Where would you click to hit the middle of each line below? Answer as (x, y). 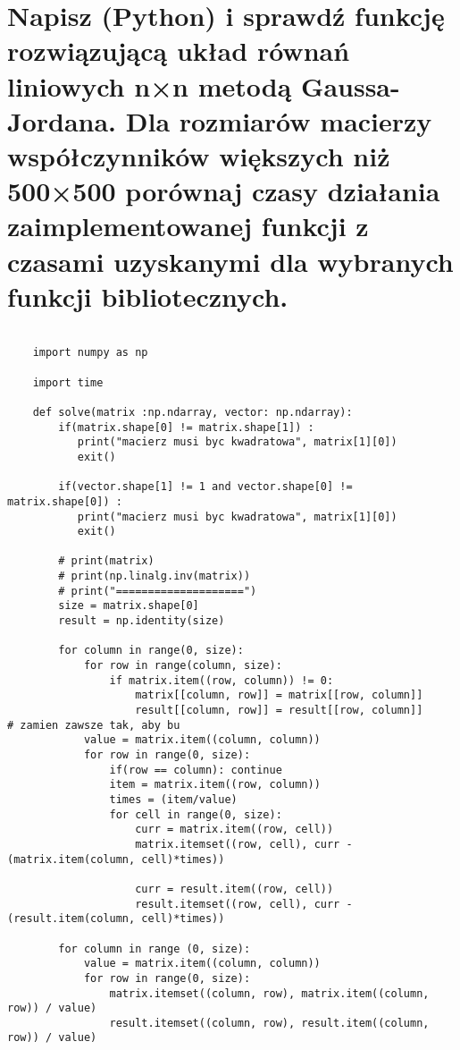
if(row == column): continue (196, 770)
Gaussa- (351, 85)
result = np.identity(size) (142, 621)
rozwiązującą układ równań (179, 51)
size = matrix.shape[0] (129, 606)
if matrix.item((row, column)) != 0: (222, 680)
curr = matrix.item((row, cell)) (234, 830)
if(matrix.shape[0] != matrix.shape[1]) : (186, 427)
